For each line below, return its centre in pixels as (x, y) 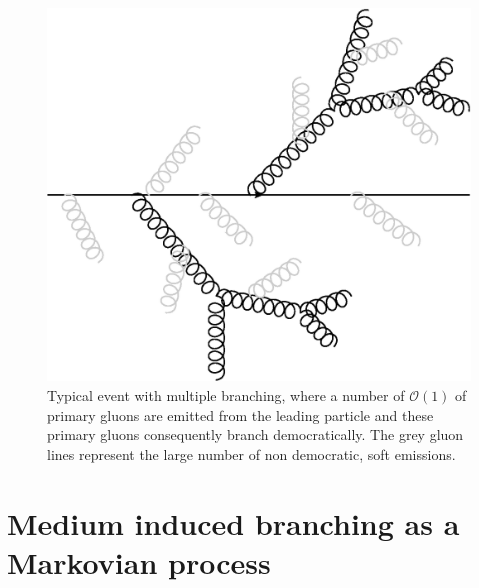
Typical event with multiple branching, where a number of (226, 395)
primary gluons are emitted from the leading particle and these (240, 414)
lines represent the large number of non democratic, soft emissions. (251, 453)
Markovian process (139, 561)
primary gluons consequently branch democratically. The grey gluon (255, 434)
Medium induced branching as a (233, 522)
